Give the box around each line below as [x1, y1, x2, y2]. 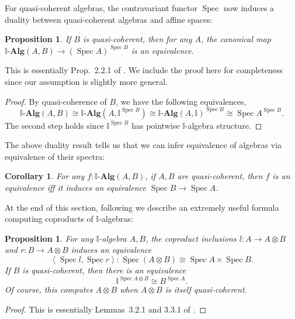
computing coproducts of [5, 212, 93, 225]
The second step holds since [5, 119, 104, 131]
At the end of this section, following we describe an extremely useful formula [5, 201, 279, 213]
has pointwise [131, 119, 180, 131]
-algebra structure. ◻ [185, 119, 262, 131]
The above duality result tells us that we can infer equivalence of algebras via [5, 139, 282, 151]
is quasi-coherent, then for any [83, 33, 192, 45]
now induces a [224, 2, 275, 13]
